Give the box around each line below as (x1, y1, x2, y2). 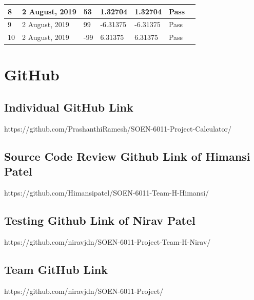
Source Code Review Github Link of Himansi (4, 148, 250, 164)
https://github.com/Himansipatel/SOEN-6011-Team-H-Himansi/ (4, 187, 209, 198)
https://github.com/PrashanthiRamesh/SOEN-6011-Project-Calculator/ (4, 123, 231, 134)
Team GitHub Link (4, 261, 108, 277)
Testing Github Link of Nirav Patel (4, 212, 196, 228)
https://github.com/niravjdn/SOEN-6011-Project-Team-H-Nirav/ (4, 236, 211, 247)
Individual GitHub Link (4, 99, 133, 115)
